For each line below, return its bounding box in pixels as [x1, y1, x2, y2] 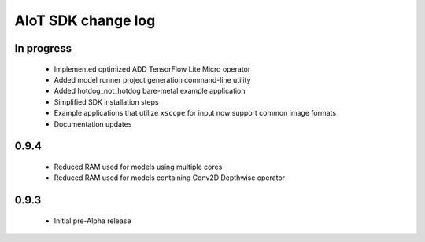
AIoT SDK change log [14, 12, 156, 29]
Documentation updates [54, 119, 132, 129]
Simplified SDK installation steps [54, 97, 159, 106]
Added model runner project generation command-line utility [54, 75, 251, 84]
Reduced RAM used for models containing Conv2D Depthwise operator [54, 173, 286, 182]
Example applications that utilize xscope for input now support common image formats [54, 108, 337, 118]
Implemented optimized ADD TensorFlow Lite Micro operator [54, 64, 251, 74]
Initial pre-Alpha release [54, 216, 131, 225]
